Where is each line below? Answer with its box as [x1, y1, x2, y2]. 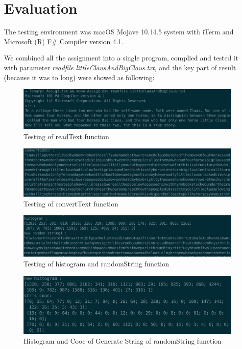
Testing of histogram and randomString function [24, 259, 169, 269]
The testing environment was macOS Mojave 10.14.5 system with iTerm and [4, 27, 234, 37]
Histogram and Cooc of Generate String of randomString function [24, 336, 222, 346]
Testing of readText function [24, 131, 109, 142]
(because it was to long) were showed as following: [4, 72, 155, 82]
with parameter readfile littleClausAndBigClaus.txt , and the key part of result [4, 62, 236, 72]
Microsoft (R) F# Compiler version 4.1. [4, 36, 123, 46]
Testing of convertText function [24, 198, 119, 208]
